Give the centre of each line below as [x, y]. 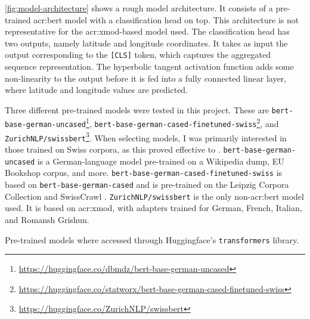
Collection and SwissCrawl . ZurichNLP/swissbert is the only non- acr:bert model [154, 196]
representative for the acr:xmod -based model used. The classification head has [147, 31]
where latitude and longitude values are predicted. [97, 90]
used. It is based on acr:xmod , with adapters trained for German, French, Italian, [154, 208]
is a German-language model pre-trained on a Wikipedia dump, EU [161, 161]
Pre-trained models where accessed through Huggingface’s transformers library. [152, 239]
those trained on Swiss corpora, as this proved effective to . [113, 149]
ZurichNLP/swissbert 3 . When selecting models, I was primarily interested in [146, 137]
